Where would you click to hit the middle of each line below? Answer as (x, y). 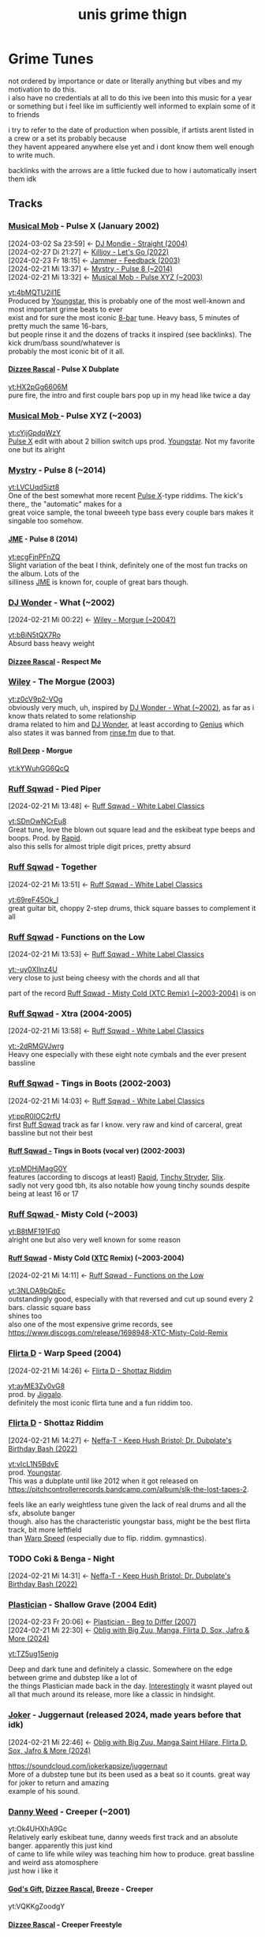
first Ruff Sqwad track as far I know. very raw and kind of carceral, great (125, 1124)
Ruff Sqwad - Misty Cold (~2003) (73, 1214)
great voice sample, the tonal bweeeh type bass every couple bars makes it (131, 512)
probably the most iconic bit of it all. (66, 351)
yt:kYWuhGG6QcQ (39, 768)
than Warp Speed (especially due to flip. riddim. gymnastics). (107, 1538)
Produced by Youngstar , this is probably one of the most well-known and (127, 300)
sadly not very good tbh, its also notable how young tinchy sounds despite (129, 1185)
